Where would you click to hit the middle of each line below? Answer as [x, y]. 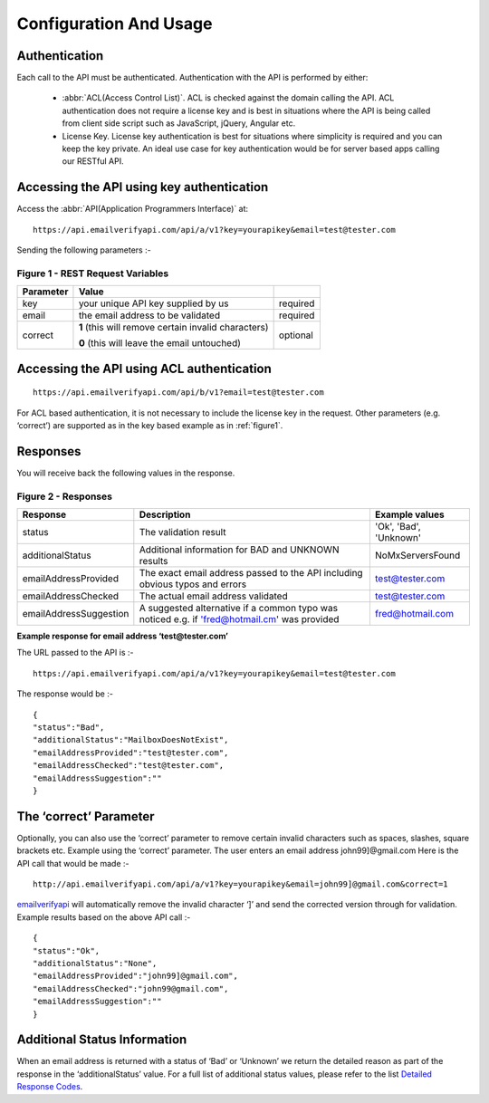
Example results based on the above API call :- [104, 917]
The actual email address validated [214, 596]
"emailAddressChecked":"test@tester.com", [129, 766]
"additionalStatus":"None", [95, 964]
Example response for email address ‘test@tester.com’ [122, 636]
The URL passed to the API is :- [75, 653]
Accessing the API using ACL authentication [144, 368]
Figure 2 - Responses [65, 496]
